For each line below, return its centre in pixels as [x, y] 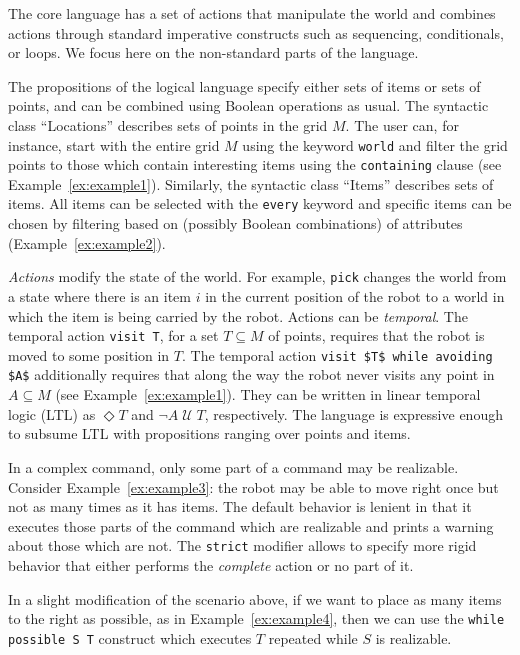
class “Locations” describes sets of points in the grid [168, 124]
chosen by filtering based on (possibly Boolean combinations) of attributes [235, 223]
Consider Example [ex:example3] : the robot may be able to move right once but [253, 486]
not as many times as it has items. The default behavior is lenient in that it [240, 506]
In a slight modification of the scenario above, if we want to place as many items [255, 598]
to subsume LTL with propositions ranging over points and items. [209, 433]
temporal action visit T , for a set [113, 335]
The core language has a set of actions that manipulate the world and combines [252, 13]
